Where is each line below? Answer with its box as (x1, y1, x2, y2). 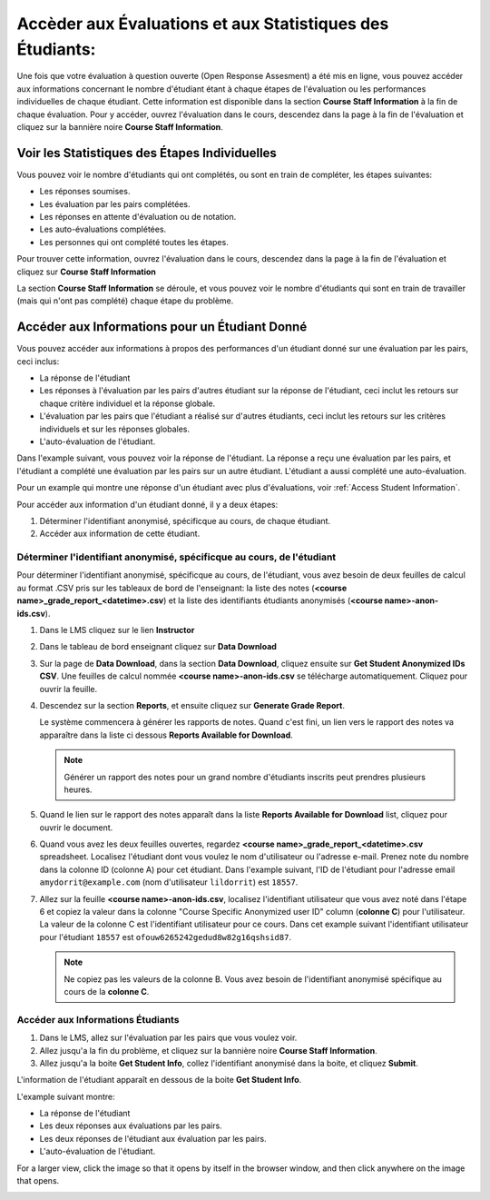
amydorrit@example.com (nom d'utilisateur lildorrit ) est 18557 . (39, 877, 299, 888)
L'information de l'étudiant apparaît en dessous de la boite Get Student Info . (16, 1075, 302, 1086)
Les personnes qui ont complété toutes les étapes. (39, 236, 229, 247)
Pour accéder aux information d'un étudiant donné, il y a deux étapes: (16, 499, 279, 510)
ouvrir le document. (39, 822, 113, 833)
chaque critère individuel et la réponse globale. (39, 398, 216, 409)
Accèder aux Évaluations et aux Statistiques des (16, 14, 389, 34)
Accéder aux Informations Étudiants (16, 1013, 180, 1026)
